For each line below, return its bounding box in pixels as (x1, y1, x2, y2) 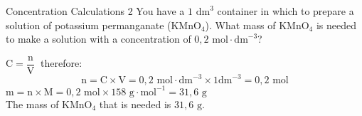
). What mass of (205, 17, 276, 32)
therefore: (41, 56, 82, 70)
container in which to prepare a (217, 4, 354, 18)
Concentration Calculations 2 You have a (6, 4, 185, 18)
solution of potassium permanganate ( (6, 17, 171, 32)
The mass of (6, 96, 59, 111)
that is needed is (99, 96, 171, 111)
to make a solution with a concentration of (6, 31, 191, 46)
